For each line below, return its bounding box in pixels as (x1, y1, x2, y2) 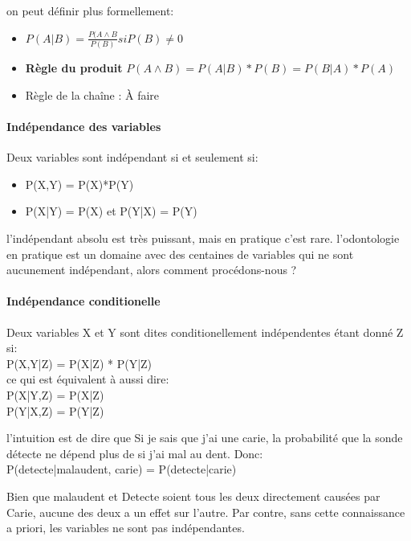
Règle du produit (25, 59, 123, 76)
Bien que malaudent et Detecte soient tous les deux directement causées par (6, 487, 380, 504)
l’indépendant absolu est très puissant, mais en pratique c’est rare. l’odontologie (6, 229, 400, 246)
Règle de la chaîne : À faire (25, 86, 160, 103)
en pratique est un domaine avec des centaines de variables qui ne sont (6, 245, 354, 262)
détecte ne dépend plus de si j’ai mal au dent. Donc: (6, 445, 263, 461)
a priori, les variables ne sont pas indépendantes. (6, 519, 245, 536)
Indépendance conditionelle (6, 293, 161, 309)
